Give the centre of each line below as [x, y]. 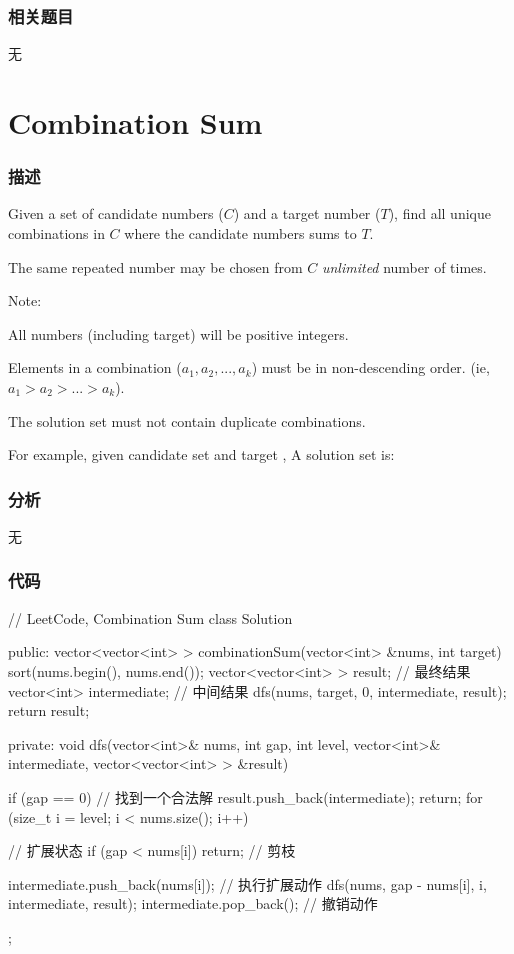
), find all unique [439, 213]
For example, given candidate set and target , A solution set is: [201, 454]
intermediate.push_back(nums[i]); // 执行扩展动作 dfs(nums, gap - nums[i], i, [247, 883]
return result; [49, 710]
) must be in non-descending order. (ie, [370, 367]
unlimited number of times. [404, 266]
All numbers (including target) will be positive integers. [178, 333]
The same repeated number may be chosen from [155, 266]
